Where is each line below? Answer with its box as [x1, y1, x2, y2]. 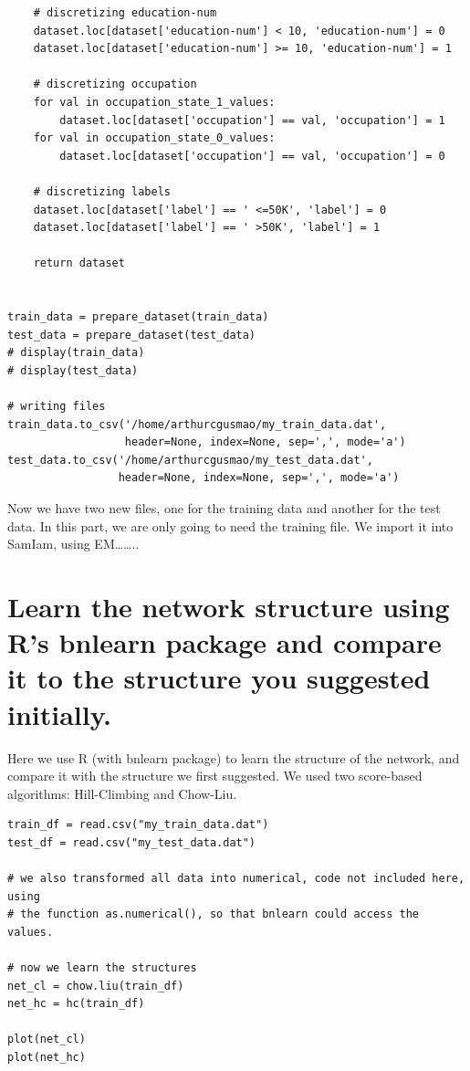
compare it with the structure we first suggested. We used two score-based [7, 766, 423, 785]
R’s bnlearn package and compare [7, 624, 442, 661]
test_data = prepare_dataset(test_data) [7, 328, 256, 341]
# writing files [7, 400, 106, 414]
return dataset [33, 257, 125, 270]
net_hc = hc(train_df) [7, 997, 145, 1011]
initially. [7, 695, 111, 732]
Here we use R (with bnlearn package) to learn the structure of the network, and [7, 748, 460, 767]
